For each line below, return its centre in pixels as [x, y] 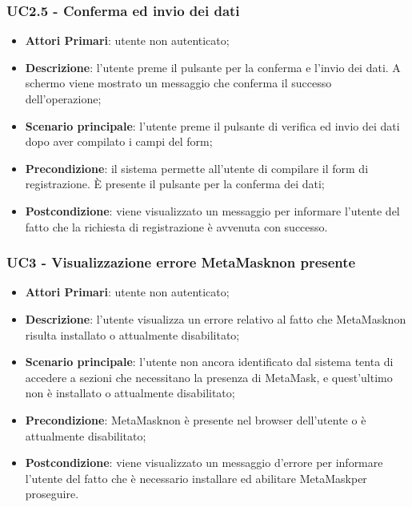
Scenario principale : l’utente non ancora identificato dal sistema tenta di [209, 362]
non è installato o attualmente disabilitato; [130, 393]
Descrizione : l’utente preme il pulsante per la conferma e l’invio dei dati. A [213, 67]
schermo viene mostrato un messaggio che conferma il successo [178, 83]
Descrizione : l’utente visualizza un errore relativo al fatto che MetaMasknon [216, 318]
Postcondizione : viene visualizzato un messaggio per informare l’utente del [212, 210]
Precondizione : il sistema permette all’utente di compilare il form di [197, 168]
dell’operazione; [63, 99]
